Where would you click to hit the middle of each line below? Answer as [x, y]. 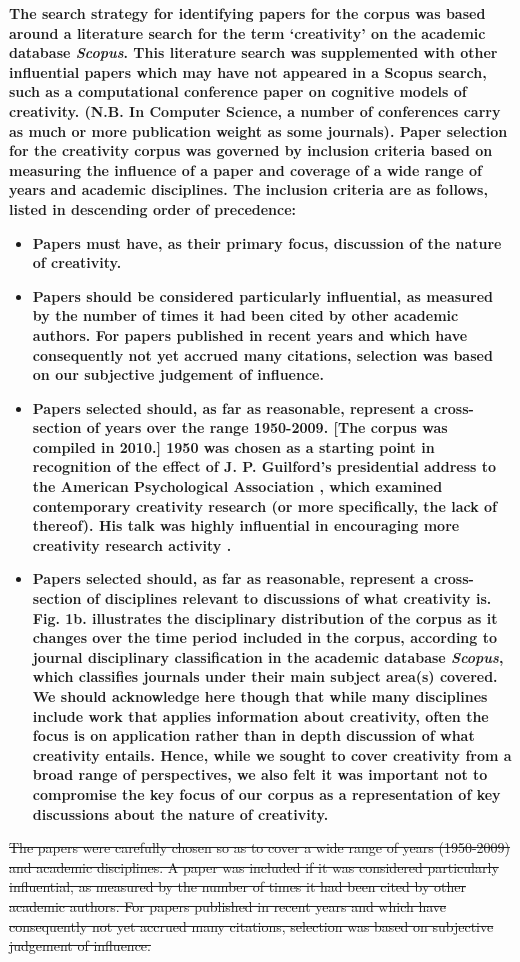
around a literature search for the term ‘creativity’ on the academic [247, 32]
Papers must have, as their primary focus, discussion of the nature [267, 242]
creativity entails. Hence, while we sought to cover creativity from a [272, 754]
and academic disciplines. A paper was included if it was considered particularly [254, 866]
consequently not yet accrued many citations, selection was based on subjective [251, 925]
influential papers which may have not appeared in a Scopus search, [248, 71]
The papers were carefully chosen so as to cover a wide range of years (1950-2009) [260, 847]
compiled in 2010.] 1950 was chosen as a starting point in [233, 446]
